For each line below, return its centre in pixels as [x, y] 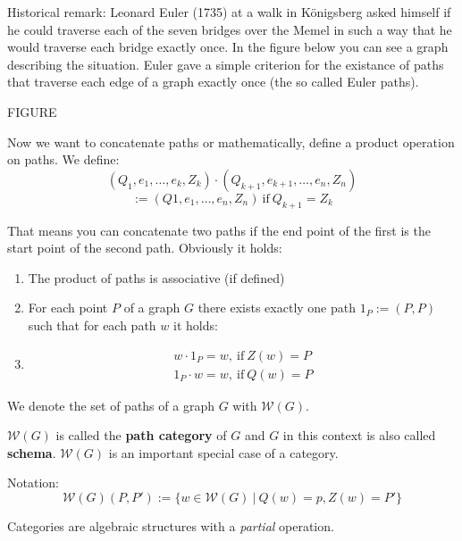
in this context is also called [359, 435]
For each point [68, 308]
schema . [32, 452]
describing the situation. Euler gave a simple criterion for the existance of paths [226, 64]
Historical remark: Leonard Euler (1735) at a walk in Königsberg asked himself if [229, 12]
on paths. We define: [63, 159]
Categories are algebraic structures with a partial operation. [171, 525]
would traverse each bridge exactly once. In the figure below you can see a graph [228, 47]
